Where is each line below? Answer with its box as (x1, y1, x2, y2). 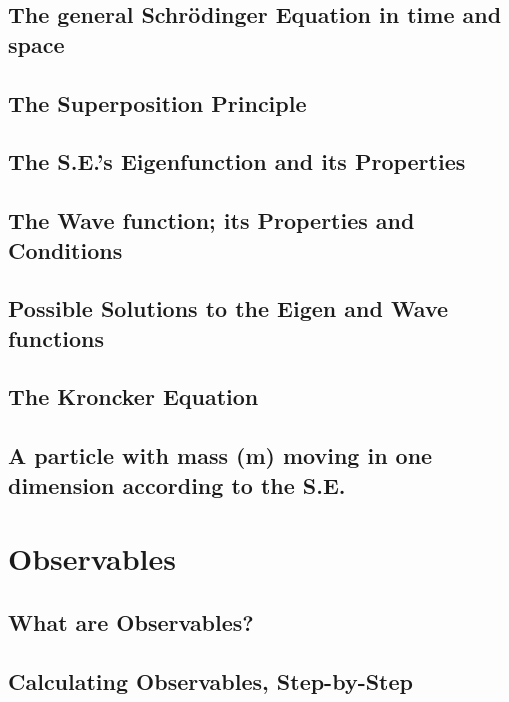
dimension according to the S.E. (8, 469, 346, 500)
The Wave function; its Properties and (8, 205, 415, 236)
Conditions (8, 234, 123, 265)
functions (8, 322, 105, 353)
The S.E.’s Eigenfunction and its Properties (8, 146, 466, 177)
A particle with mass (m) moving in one (8, 440, 433, 471)
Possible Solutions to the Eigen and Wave (8, 293, 449, 324)
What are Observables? (8, 606, 254, 637)
